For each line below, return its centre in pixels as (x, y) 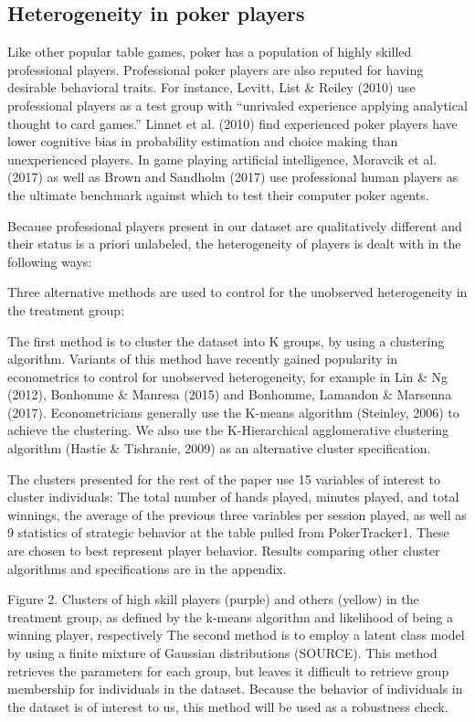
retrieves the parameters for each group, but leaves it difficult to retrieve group (228, 670)
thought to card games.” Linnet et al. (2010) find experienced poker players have (232, 123)
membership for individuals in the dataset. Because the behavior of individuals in (235, 689)
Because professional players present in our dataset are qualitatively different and (235, 225)
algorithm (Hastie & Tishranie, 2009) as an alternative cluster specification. (219, 448)
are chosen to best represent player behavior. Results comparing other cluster (224, 551)
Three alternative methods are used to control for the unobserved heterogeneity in (237, 292)
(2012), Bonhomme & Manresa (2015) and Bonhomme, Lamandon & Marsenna (230, 394)
